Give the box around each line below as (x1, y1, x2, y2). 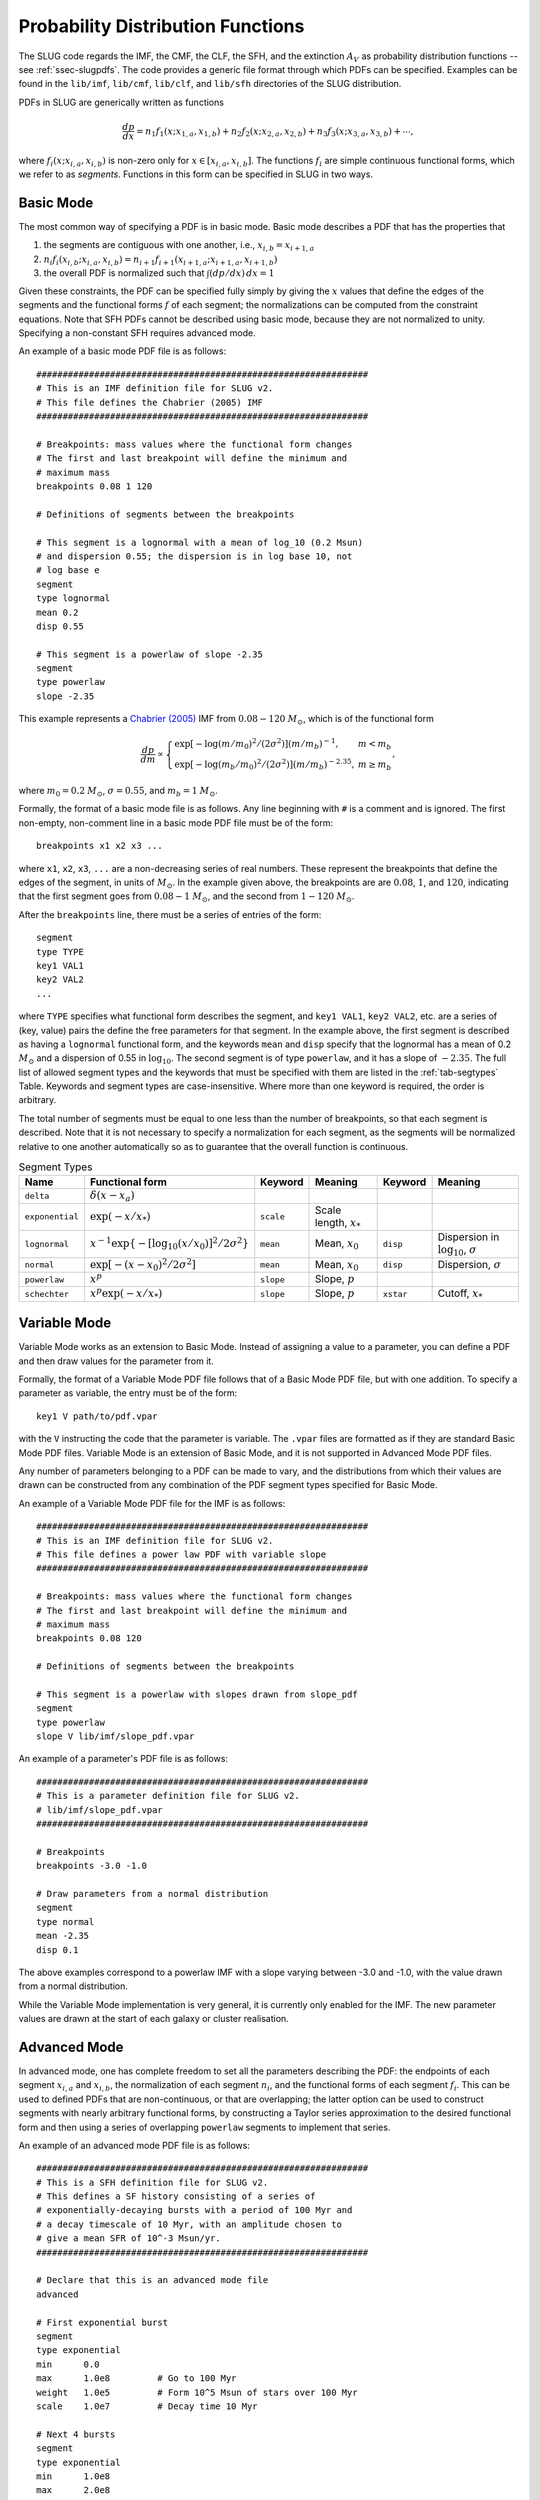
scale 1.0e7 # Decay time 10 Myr (36, 2400, 259, 2412)
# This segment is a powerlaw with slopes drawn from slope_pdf (36, 1688, 359, 1700)
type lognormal (36, 593, 111, 604)
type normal (36, 1916, 95, 1927)
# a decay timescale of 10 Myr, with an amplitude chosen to (36, 2218, 342, 2230)
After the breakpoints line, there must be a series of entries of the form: (18, 908, 322, 920)
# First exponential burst (36, 2316, 169, 2328)
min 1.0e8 (36, 2470, 111, 2482)
